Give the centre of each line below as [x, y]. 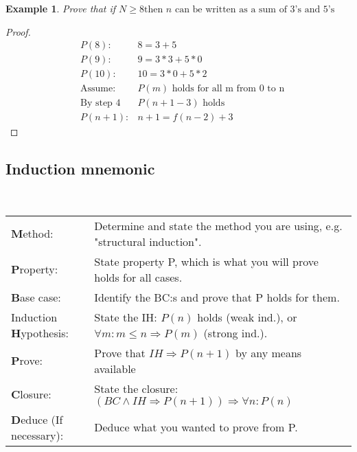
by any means [269, 352]
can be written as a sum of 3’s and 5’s [255, 10]
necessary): [37, 435]
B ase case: [36, 297]
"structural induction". [148, 241]
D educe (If [37, 419]
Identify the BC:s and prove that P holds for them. [217, 297]
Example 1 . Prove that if [61, 8]
